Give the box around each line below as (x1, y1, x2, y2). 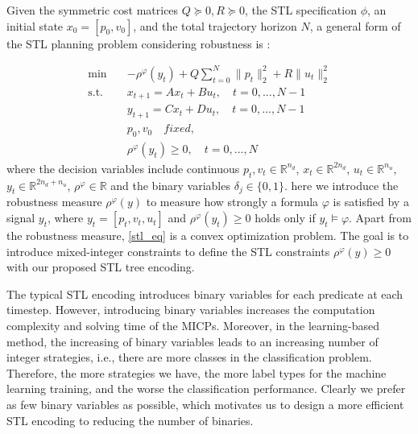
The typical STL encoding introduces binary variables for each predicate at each (6, 285, 404, 302)
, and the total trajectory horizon (133, 17, 297, 34)
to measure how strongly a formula (146, 193, 319, 210)
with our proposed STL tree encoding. (6, 258, 195, 275)
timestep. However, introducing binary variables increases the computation (6, 301, 375, 318)
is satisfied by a (333, 193, 409, 210)
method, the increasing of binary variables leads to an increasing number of (6, 333, 379, 349)
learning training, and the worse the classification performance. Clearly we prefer (6, 380, 406, 397)
